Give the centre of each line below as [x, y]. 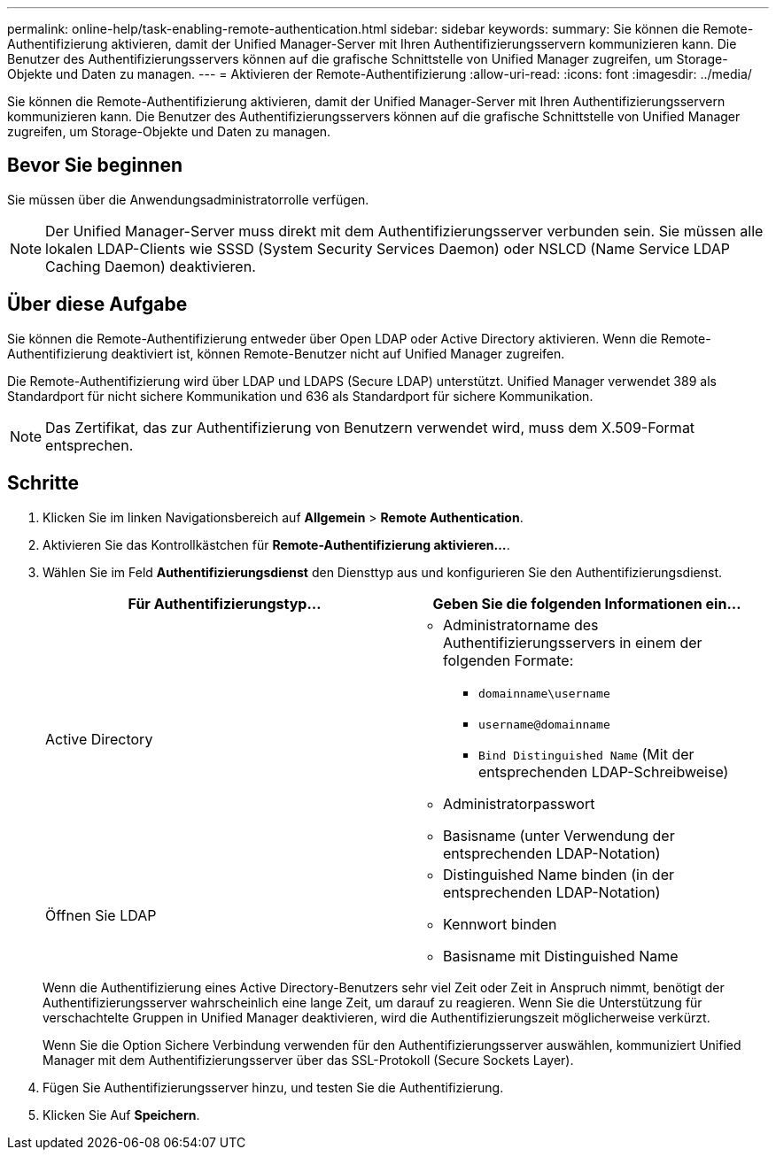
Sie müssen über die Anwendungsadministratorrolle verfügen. [188, 199]
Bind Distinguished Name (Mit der [586, 754]
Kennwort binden [500, 924]
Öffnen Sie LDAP [101, 915]
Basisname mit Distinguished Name [561, 956]
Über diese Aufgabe [97, 305]
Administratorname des [521, 625]
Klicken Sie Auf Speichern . [121, 1115]
